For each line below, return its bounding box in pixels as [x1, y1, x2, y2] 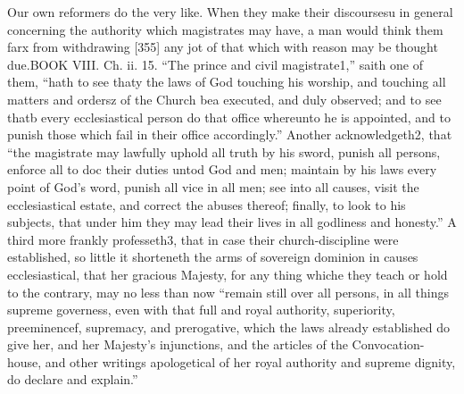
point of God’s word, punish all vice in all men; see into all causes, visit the [7, 177, 419, 196]
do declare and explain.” [7, 370, 138, 389]
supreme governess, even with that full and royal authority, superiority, [7, 300, 395, 319]
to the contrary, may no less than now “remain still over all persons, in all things [7, 282, 449, 301]
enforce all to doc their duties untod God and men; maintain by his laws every [7, 160, 437, 179]
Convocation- [352, 335, 425, 354]
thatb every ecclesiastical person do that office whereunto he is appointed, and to [7, 107, 452, 126]
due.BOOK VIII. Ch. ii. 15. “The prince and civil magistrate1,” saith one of [7, 54, 423, 73]
